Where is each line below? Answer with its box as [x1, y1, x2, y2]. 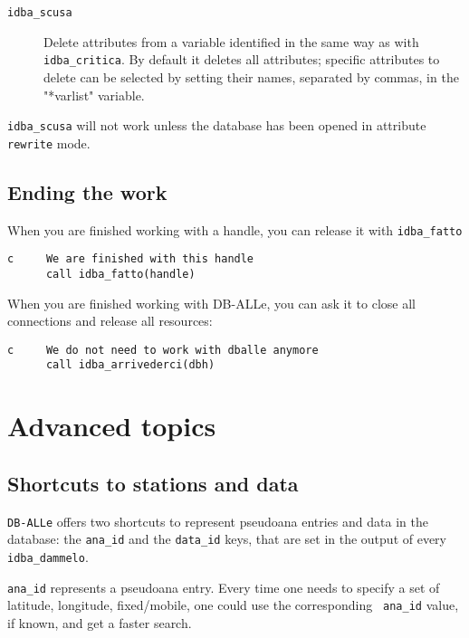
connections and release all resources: [7, 311, 213, 330]
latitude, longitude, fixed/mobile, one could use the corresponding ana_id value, [7, 595, 459, 614]
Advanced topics [7, 407, 216, 444]
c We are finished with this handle [7, 252, 254, 266]
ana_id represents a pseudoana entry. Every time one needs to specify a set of [7, 577, 440, 596]
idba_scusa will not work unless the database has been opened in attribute [7, 116, 426, 135]
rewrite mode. [7, 133, 91, 152]
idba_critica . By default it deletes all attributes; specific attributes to [43, 50, 440, 69]
